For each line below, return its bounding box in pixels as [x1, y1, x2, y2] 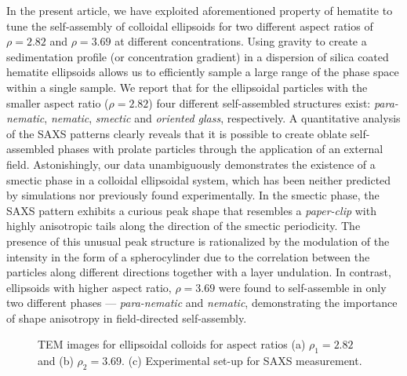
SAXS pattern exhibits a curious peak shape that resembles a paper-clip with [6, 202, 376, 218]
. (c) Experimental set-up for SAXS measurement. [122, 352, 362, 369]
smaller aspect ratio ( [6, 94, 109, 111]
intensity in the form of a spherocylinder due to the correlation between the [6, 248, 370, 265]
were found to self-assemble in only [218, 279, 387, 295]
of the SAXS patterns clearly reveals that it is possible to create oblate [6, 125, 347, 141]
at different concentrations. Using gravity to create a [114, 33, 367, 49]
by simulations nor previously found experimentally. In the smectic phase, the [6, 187, 380, 203]
